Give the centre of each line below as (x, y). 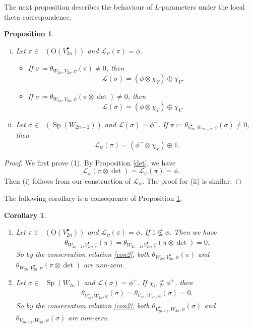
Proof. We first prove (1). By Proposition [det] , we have (90, 162)
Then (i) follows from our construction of (68, 180)
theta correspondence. (38, 16)
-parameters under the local (202, 7)
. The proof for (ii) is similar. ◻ (192, 180)
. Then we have (193, 232)
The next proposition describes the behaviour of (78, 7)
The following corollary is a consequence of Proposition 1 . (93, 198)
